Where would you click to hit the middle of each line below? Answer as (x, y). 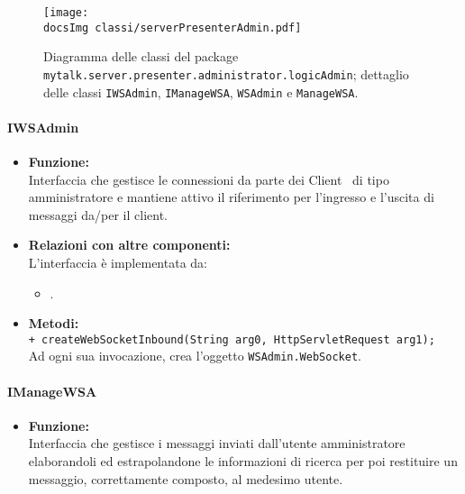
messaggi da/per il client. (98, 214)
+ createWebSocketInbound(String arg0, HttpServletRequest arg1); (232, 339)
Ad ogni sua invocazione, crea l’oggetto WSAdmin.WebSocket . (195, 356)
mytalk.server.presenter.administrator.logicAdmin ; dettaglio (226, 73)
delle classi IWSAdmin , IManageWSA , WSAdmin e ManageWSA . (201, 91)
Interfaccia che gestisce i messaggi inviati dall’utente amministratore (217, 443)
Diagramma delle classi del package (141, 56)
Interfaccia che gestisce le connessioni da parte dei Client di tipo (209, 179)
